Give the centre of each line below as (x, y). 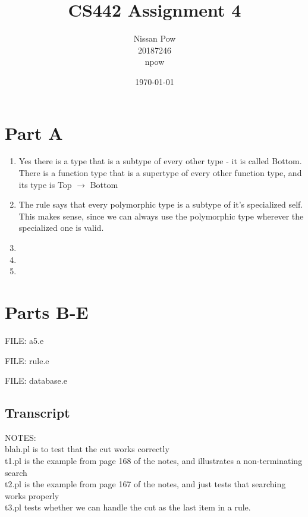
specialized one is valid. (61, 228)
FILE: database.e (36, 380)
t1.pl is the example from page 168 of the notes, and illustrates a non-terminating (154, 461)
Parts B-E (47, 311)
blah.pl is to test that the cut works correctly (87, 449)
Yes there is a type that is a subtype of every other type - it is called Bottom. (160, 161)
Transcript (37, 413)
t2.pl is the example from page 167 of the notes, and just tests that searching (145, 484)
